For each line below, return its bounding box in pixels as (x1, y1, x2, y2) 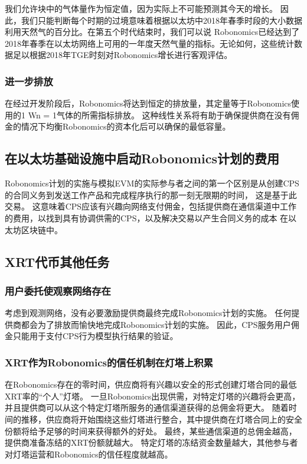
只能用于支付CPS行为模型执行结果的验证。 (12, 330, 178, 342)
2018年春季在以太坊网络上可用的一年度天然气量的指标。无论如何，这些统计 (5, 37, 294, 49)
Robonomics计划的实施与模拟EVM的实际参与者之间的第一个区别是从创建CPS (5, 177, 299, 189)
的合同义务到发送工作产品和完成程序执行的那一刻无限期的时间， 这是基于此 (5, 188, 297, 201)
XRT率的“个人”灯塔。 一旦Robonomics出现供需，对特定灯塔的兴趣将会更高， (5, 389, 301, 402)
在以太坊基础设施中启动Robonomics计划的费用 (5, 149, 279, 167)
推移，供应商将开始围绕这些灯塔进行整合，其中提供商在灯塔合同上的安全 (21, 413, 302, 425)
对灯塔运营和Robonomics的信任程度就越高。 (5, 447, 173, 460)
